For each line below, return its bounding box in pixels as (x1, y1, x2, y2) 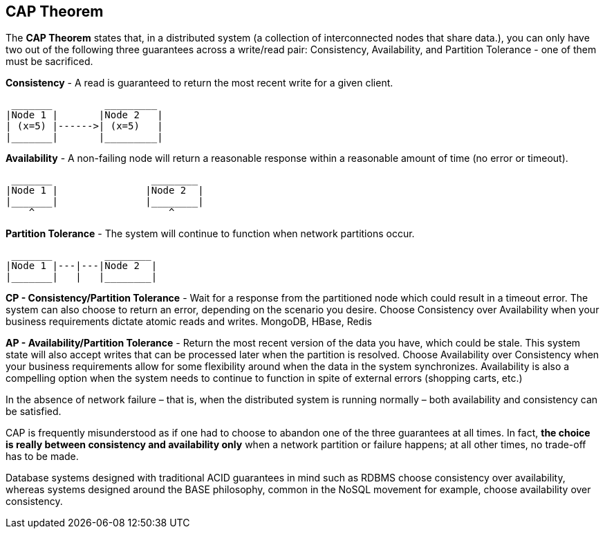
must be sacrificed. (6, 55, 93, 68)
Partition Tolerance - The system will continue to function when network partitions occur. (6, 228, 415, 240)
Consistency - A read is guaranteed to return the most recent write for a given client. (6, 77, 393, 89)
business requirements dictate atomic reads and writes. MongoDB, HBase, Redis (6, 315, 372, 328)
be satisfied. (6, 405, 62, 418)
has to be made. (6, 450, 79, 463)
